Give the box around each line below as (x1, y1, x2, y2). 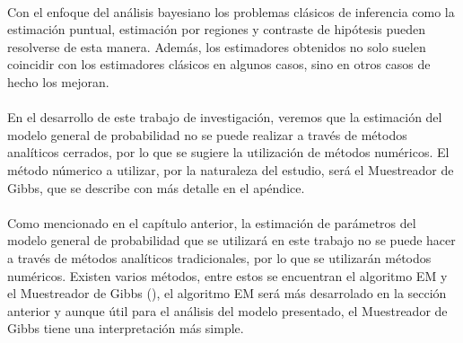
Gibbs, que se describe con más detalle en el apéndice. (7, 178, 305, 197)
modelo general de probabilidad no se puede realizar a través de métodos (7, 125, 407, 144)
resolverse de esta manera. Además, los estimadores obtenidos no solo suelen (7, 37, 426, 56)
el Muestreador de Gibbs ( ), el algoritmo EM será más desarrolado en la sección (7, 284, 447, 303)
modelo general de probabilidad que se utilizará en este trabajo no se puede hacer (7, 231, 456, 250)
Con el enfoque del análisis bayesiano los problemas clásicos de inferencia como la (7, 2, 455, 21)
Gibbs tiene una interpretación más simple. (7, 319, 244, 338)
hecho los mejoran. (7, 72, 109, 91)
